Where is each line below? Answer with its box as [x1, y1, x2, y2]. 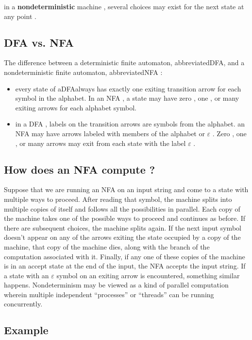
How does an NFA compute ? [4, 161, 155, 177]
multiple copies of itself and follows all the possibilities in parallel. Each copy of [4, 203, 240, 214]
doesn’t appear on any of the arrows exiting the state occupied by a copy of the [4, 232, 241, 242]
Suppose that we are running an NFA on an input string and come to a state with [4, 184, 249, 195]
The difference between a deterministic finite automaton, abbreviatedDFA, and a [4, 57, 245, 68]
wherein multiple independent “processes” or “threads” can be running [4, 289, 214, 299]
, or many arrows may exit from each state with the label [15, 138, 186, 148]
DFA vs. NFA [4, 35, 74, 50]
